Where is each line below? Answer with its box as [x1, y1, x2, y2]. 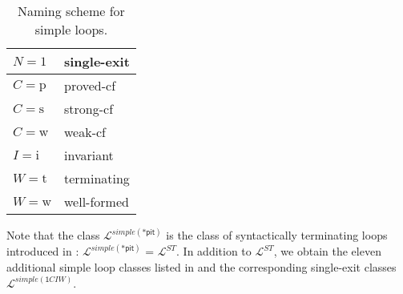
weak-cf [64, 123, 106, 141]
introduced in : [6, 243, 79, 260]
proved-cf [64, 76, 116, 95]
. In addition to [176, 243, 252, 260]
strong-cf [64, 99, 114, 118]
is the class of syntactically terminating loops [166, 227, 388, 244]
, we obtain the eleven [273, 243, 381, 260]
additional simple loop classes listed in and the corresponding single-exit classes [6, 259, 397, 276]
